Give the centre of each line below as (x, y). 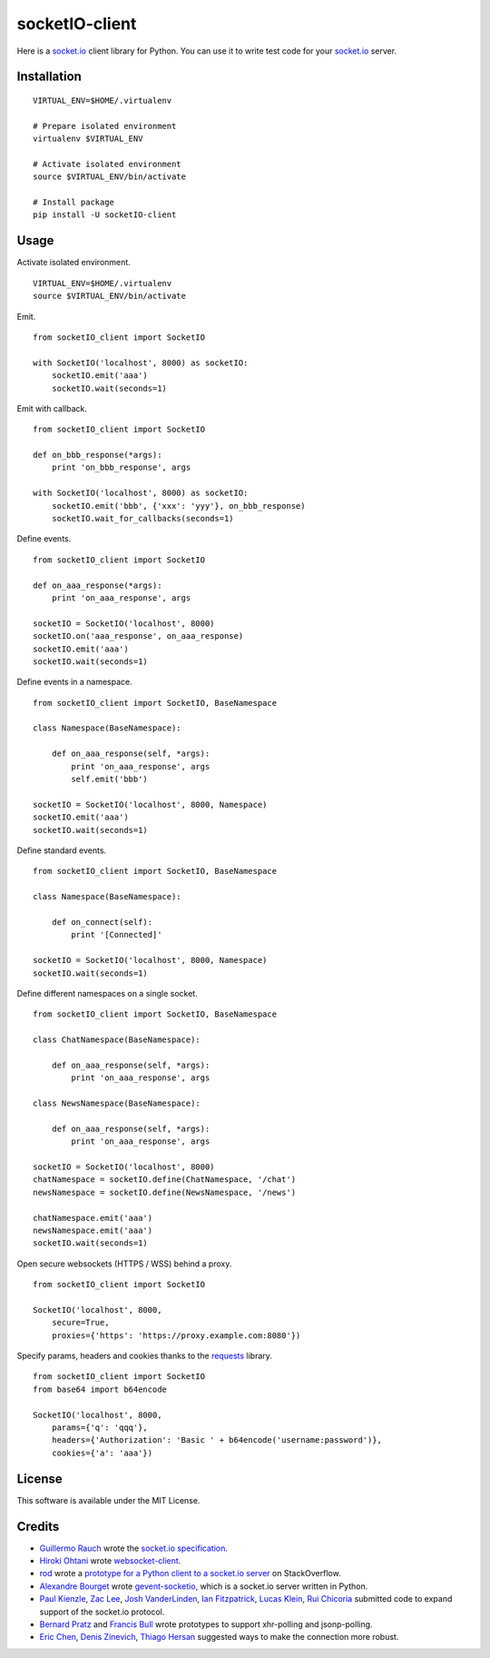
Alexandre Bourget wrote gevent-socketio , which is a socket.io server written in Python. (204, 1586)
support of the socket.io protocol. (102, 1612)
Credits (38, 1526)
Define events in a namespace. (75, 682)
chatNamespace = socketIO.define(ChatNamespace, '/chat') (165, 1180)
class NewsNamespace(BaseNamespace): (117, 1103)
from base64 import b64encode (100, 1389)
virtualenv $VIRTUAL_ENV (88, 139)
